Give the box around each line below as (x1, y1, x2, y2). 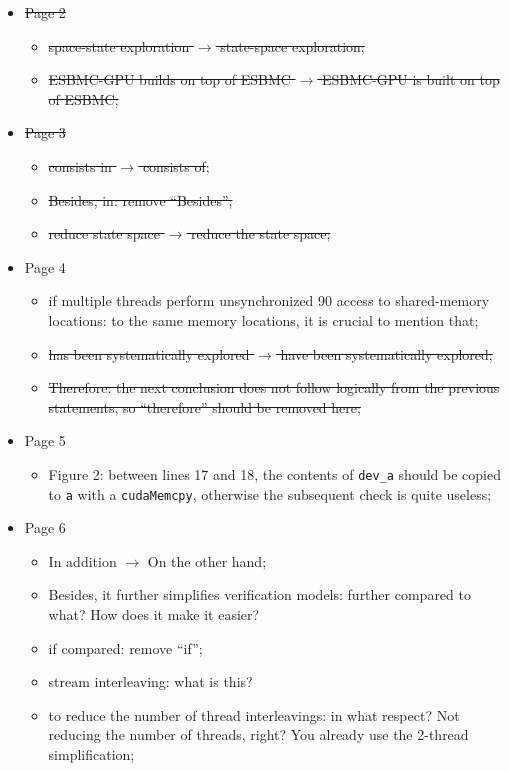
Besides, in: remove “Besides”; (48, 189, 233, 210)
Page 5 (24, 430, 66, 451)
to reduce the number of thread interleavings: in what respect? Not (48, 704, 460, 725)
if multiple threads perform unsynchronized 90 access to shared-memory (48, 290, 490, 311)
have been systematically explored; (280, 343, 493, 364)
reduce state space (48, 223, 160, 244)
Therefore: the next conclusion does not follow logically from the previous (48, 377, 500, 398)
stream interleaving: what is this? (48, 671, 253, 692)
